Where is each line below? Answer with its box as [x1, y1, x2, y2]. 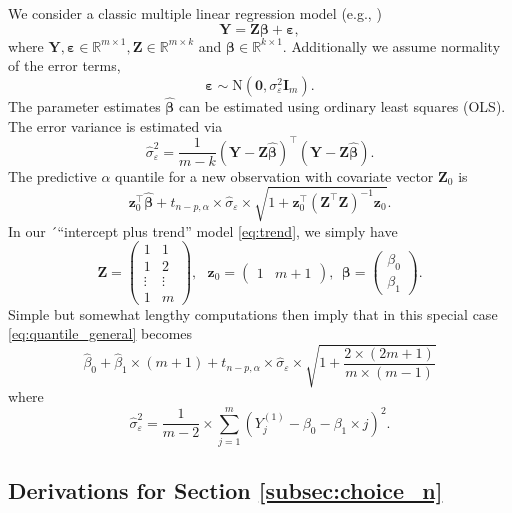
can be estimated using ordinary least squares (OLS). [179, 96, 506, 116]
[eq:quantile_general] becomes [8, 323, 193, 344]
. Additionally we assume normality [282, 35, 501, 56]
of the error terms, [8, 55, 121, 76]
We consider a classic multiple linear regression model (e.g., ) [8, 3, 382, 23]
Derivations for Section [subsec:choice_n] [8, 475, 443, 506]
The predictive [8, 165, 97, 186]
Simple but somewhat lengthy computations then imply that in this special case [8, 303, 498, 324]
